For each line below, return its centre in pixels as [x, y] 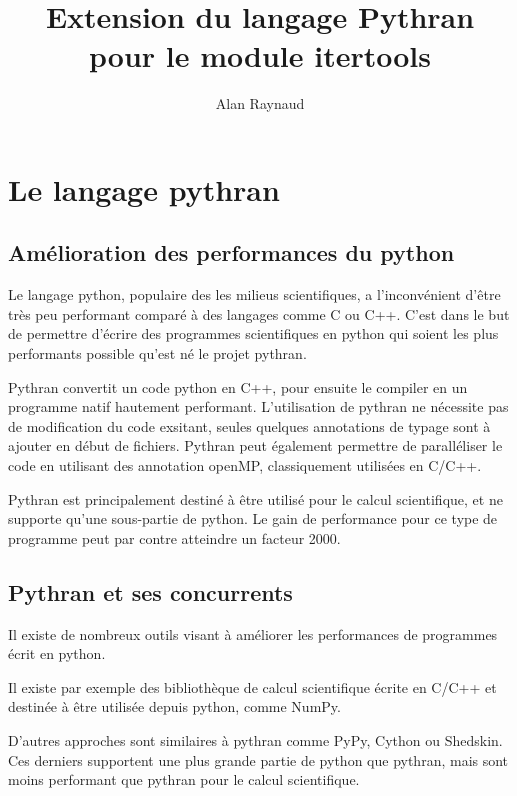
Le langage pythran [144, 188]
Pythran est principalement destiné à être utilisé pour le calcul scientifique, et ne [255, 498]
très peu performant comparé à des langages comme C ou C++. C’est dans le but [259, 313]
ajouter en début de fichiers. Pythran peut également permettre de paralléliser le [255, 445]
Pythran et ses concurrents [150, 591]
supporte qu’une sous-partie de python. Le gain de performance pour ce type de [253, 518]
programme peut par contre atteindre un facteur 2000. [174, 537]
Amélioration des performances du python [231, 252]
